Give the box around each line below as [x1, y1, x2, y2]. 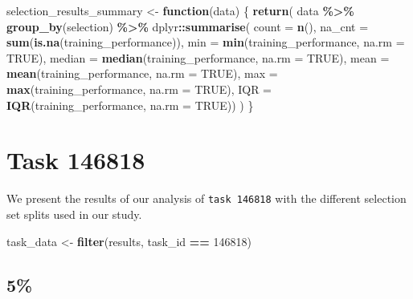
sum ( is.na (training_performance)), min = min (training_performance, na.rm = [6, 34, 405, 51]
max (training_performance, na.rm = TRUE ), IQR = [6, 80, 272, 97]
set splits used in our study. [6, 205, 142, 222]
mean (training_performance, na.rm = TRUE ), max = [6, 65, 278, 82]
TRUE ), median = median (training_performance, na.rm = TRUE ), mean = [6, 49, 390, 66]
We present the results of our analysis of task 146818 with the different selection [6, 190, 407, 207]
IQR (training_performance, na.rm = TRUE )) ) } [6, 96, 254, 113]
